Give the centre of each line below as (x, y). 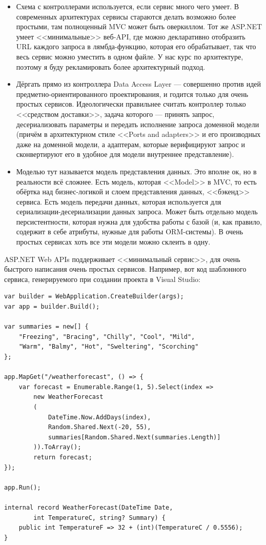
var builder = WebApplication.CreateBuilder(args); (94, 297)
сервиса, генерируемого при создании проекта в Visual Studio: (102, 279)
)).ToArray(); (57, 447)
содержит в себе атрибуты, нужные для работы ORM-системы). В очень (130, 231)
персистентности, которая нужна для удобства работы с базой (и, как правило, (139, 221)
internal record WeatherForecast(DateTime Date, (89, 507)
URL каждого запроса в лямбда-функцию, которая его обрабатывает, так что (136, 46)
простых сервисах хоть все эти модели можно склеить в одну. (113, 242)
